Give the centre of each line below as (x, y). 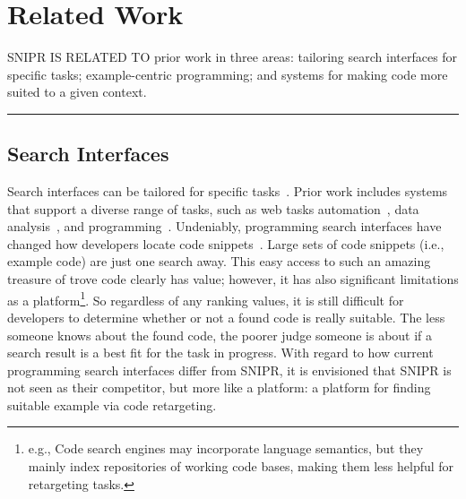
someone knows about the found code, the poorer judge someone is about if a (220, 335)
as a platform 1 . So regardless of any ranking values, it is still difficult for (206, 298)
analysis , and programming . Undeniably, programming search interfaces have (224, 226)
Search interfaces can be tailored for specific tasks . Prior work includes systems (228, 191)
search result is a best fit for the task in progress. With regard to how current (220, 353)
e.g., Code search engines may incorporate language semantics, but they (226, 448)
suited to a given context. (77, 92)
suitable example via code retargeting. (112, 404)
